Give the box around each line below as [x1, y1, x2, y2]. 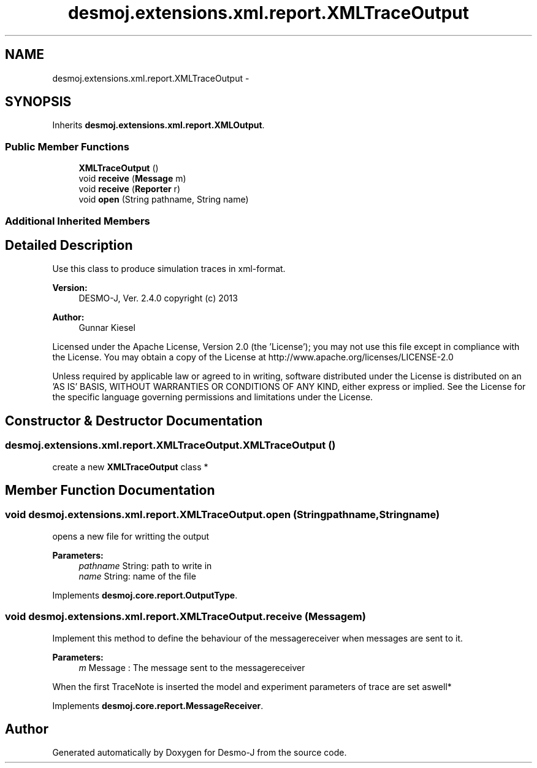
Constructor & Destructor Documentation [5, 413, 263, 429]
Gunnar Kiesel [78, 322, 135, 333]
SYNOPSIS [5, 94, 72, 110]
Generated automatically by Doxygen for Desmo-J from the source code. [52, 747, 347, 758]
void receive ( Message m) [78, 173, 186, 184]
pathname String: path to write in [78, 560, 212, 571]
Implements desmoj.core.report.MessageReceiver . [52, 700, 264, 711]
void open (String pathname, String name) [78, 194, 249, 205]
